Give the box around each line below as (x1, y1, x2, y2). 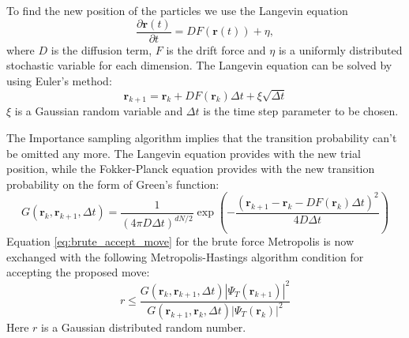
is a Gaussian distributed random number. (41, 318, 246, 335)
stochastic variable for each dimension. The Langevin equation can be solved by (6, 57, 392, 73)
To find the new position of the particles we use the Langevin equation (6, 2, 348, 18)
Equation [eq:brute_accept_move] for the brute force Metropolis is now (6, 233, 355, 250)
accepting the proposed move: (6, 264, 150, 280)
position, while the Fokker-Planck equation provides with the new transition (6, 160, 375, 177)
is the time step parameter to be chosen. (203, 103, 399, 119)
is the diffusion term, (51, 41, 152, 58)
